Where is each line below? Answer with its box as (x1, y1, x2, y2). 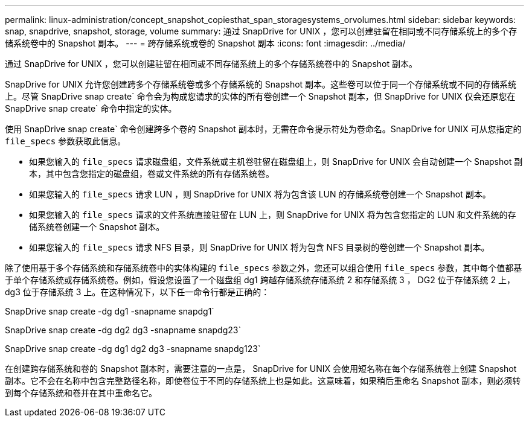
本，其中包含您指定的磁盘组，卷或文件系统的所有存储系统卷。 (29, 168, 274, 179)
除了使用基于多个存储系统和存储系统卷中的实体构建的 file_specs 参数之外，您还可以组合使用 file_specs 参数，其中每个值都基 (5, 263, 522, 273)
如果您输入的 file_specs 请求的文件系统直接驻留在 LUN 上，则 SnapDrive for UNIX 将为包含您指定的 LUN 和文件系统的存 (29, 209, 516, 220)
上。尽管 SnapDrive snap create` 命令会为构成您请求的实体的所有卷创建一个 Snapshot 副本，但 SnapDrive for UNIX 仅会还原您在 (5, 91, 516, 101)
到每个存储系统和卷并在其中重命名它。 (5, 388, 157, 398)
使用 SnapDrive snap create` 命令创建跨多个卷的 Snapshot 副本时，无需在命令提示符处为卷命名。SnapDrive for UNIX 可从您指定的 (5, 124, 522, 134)
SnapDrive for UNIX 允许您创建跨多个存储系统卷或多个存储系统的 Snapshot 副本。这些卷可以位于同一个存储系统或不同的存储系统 (5, 79, 517, 89)
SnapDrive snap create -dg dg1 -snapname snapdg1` (5, 306, 214, 316)
